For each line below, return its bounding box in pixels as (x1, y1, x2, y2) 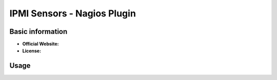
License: (22, 48, 41, 54)
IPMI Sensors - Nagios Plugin (9, 8, 136, 19)
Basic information (9, 27, 68, 36)
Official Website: (22, 41, 59, 47)
